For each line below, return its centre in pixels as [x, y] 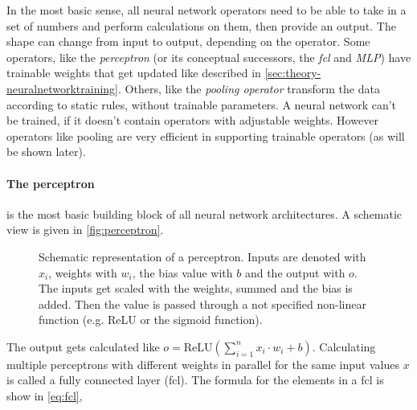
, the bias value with [182, 272]
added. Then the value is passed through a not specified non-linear [202, 303]
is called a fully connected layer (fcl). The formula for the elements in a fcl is [195, 380]
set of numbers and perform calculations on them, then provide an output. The [201, 25]
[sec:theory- [293, 73]
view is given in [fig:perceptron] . [85, 230]
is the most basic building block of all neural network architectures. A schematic [204, 213]
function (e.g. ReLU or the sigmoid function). [151, 320]
